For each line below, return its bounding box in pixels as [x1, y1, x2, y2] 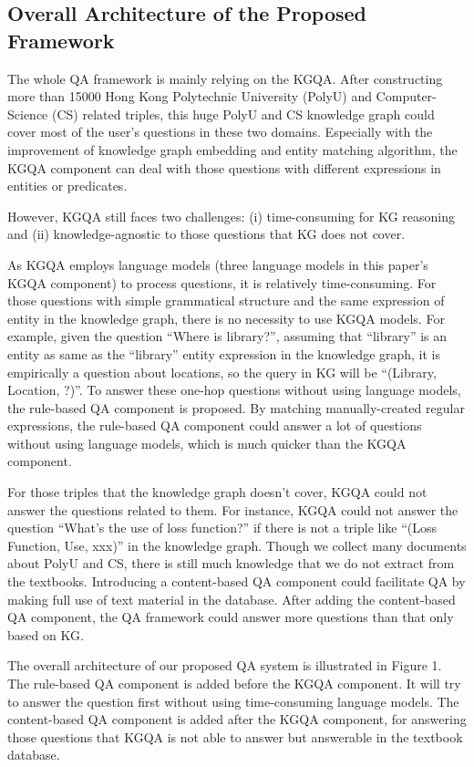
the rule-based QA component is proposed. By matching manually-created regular [7, 398, 465, 417]
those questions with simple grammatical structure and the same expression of [7, 291, 445, 310]
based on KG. [7, 625, 84, 644]
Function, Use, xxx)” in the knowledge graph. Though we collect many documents [7, 535, 467, 555]
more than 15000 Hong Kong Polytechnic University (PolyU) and [7, 87, 372, 106]
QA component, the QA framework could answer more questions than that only [7, 607, 454, 627]
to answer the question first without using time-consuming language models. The [7, 691, 459, 710]
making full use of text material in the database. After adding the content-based [7, 589, 456, 608]
